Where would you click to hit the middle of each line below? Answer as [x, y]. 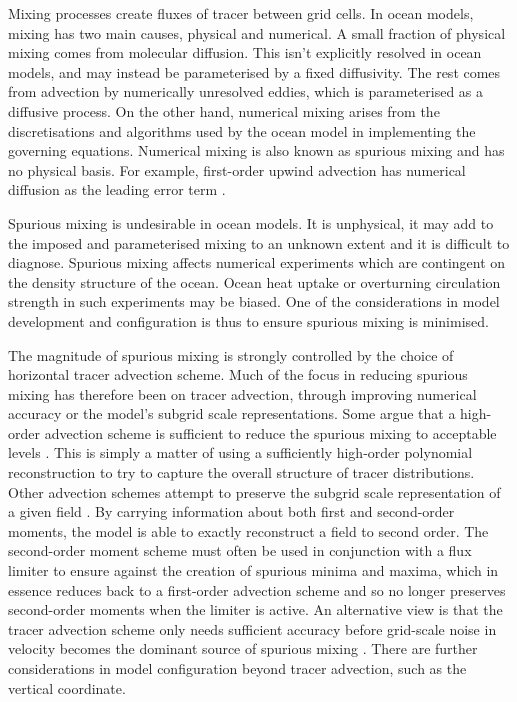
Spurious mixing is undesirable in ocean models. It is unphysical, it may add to [251, 222]
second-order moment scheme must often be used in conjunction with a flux [240, 550]
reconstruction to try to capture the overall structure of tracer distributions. [241, 472]
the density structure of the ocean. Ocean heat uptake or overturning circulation [254, 281]
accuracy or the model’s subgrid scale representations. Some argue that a [232, 413]
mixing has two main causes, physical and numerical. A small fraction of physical [257, 32]
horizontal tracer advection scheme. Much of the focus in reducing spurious [238, 374]
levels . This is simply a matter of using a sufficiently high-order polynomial [240, 452]
